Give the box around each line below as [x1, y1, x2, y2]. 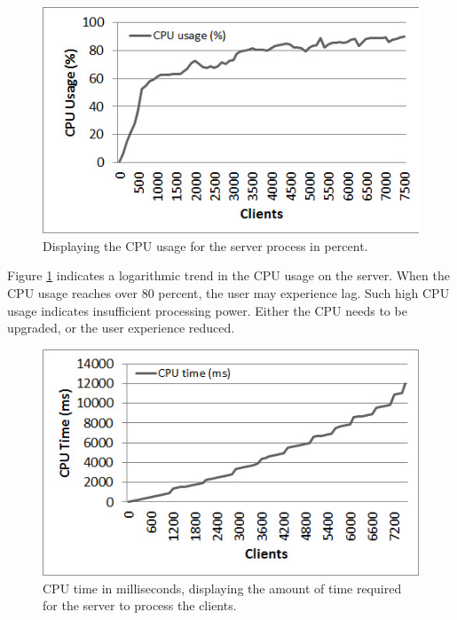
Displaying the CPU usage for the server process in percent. [43, 236, 368, 255]
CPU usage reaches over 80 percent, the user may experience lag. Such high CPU [7, 284, 450, 302]
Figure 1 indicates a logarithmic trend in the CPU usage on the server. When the [7, 266, 450, 285]
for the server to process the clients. [43, 596, 237, 615]
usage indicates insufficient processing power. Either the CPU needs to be [7, 301, 407, 319]
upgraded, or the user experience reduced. [7, 318, 235, 337]
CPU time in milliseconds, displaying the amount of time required [43, 578, 402, 597]
